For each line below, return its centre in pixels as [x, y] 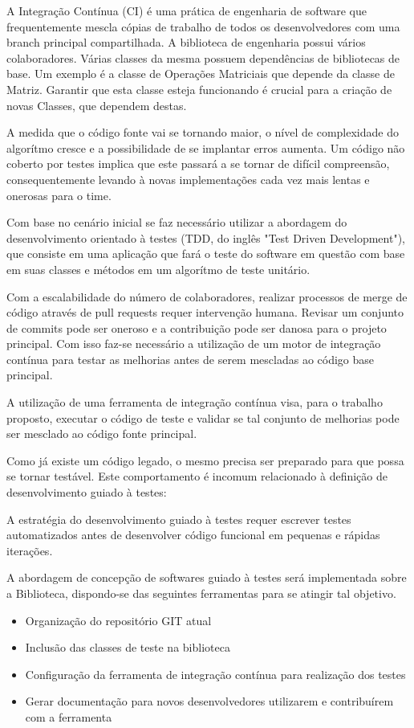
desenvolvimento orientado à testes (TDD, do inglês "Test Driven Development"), [206, 237]
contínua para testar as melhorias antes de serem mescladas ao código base [191, 359]
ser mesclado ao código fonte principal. [102, 434]
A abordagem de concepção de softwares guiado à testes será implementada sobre [207, 577]
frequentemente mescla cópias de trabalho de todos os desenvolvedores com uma [203, 26]
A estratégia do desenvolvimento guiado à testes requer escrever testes [179, 519]
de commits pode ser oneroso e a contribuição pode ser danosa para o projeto [197, 327]
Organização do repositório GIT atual [118, 620]
